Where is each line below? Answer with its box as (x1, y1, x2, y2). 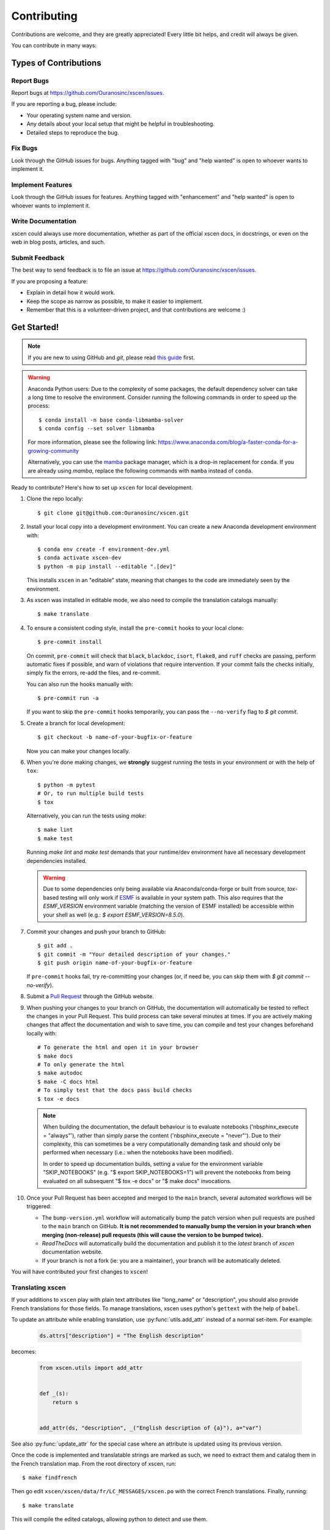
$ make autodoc (37, 1070, 83, 1077)
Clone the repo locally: (26, 495, 84, 502)
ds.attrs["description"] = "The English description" (39, 1332, 204, 1340)
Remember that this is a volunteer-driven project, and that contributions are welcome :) (26, 306, 246, 313)
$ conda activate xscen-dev (37, 554, 122, 561)
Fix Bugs (11, 144, 38, 152)
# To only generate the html (37, 1061, 125, 1068)
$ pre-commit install (37, 638, 102, 646)
